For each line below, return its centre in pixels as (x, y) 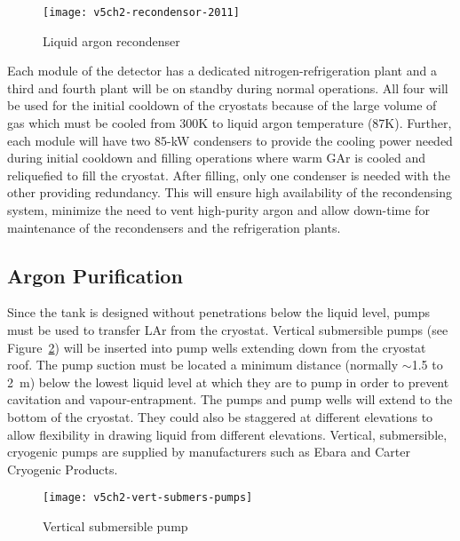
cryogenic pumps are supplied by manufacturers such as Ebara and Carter (209, 452)
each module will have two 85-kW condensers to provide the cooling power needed (230, 140)
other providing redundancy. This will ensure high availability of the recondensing (230, 192)
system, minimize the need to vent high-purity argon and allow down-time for (218, 210)
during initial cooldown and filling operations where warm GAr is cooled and (217, 158)
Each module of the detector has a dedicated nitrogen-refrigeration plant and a (222, 71)
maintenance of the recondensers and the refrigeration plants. (174, 227)
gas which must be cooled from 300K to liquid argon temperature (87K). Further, (230, 123)
